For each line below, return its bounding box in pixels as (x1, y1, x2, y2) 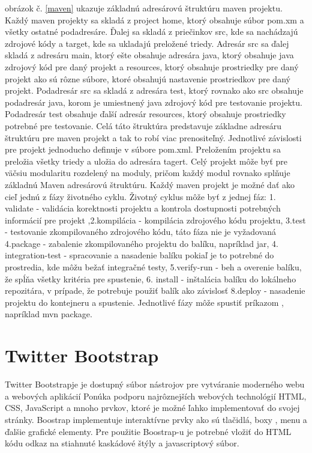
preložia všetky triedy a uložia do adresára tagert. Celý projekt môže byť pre (5, 154, 287, 167)
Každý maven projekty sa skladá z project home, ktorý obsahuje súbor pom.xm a (5, 13, 304, 26)
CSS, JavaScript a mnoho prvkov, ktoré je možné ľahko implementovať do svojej (5, 401, 300, 414)
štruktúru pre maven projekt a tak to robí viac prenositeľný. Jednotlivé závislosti (5, 131, 302, 144)
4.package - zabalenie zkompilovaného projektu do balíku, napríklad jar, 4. (5, 237, 278, 249)
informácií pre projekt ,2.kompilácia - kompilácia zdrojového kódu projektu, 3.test (5, 213, 306, 226)
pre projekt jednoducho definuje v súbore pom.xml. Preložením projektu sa (5, 143, 281, 156)
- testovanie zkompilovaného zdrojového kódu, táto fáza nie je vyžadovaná (5, 225, 276, 238)
